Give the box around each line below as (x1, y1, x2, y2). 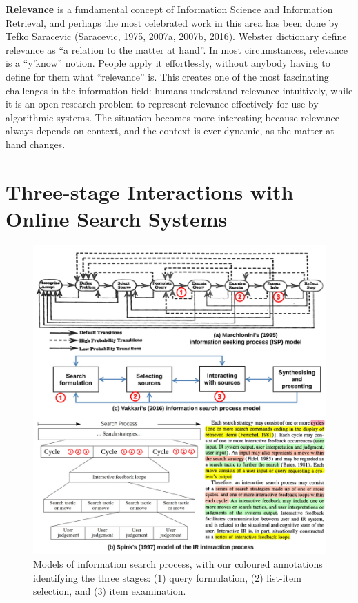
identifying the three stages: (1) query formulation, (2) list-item (33, 570, 301, 584)
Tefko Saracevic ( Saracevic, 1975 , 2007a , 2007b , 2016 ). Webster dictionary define (6, 29, 347, 43)
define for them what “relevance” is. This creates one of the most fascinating (6, 69, 329, 83)
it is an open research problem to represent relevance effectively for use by (6, 96, 319, 111)
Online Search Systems (6, 204, 228, 232)
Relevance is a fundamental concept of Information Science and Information (6, 2, 333, 16)
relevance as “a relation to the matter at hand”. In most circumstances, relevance (6, 42, 348, 57)
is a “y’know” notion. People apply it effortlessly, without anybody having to (6, 56, 330, 70)
